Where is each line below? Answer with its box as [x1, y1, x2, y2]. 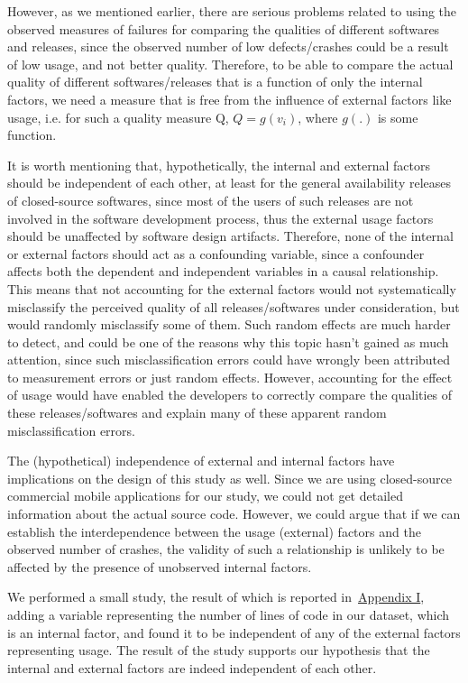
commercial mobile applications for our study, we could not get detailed [7, 486, 403, 505]
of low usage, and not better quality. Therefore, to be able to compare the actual [7, 54, 454, 73]
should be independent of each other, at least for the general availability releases [7, 173, 452, 192]
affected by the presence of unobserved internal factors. [7, 557, 312, 576]
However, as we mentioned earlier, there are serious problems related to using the [7, 2, 457, 20]
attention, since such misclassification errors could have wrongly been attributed [7, 350, 451, 369]
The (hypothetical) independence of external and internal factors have [7, 451, 395, 470]
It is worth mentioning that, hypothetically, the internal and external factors [7, 155, 430, 174]
